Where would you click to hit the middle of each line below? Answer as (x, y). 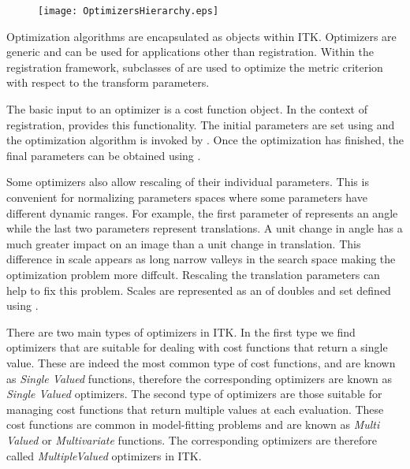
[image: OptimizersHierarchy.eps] (129, 11)
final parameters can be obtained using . (104, 155)
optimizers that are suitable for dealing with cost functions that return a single (197, 347)
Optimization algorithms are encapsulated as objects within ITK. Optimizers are (201, 36)
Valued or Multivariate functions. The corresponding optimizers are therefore (192, 439)
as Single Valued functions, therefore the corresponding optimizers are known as (199, 378)
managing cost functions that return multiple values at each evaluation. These (195, 409)
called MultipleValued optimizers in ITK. (104, 455)
